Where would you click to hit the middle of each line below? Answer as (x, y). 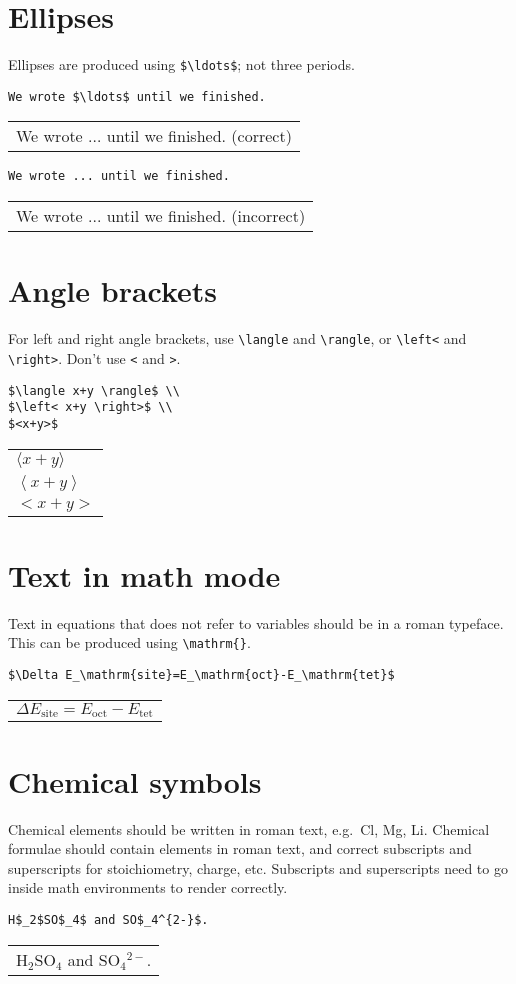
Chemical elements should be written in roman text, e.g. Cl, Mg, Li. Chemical (249, 828)
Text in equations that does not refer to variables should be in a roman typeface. (256, 622)
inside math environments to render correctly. (148, 887)
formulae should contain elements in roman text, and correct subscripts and (240, 848)
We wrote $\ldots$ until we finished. (137, 96)
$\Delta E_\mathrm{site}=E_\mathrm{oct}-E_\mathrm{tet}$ (201, 674)
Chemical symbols (135, 780)
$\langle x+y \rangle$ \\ (94, 390)
